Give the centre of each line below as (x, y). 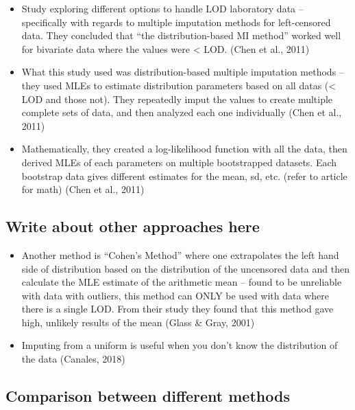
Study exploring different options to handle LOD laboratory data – (162, 8)
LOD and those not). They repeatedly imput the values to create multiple (177, 99)
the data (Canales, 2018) (73, 359)
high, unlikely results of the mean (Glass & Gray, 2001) (138, 322)
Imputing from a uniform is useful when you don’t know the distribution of (180, 345)
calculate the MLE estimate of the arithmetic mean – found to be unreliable (182, 282)
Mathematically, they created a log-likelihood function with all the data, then (184, 149)
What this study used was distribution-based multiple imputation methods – (183, 72)
